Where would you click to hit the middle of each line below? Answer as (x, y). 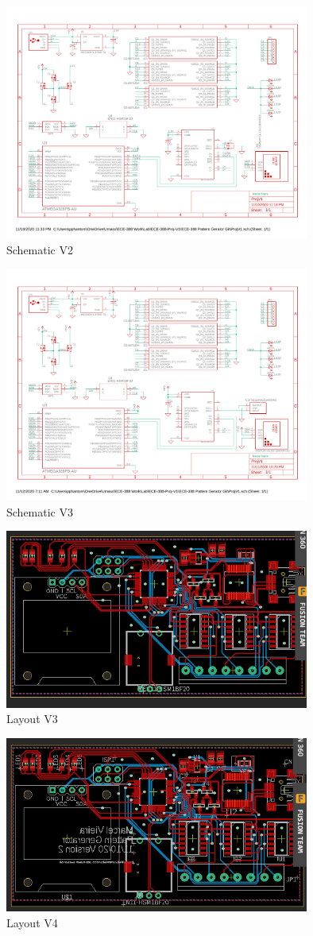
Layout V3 (32, 719)
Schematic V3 (40, 511)
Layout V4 (32, 922)
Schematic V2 (40, 249)
